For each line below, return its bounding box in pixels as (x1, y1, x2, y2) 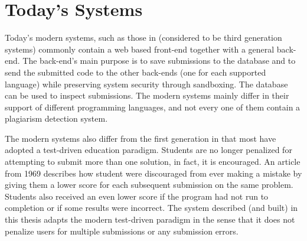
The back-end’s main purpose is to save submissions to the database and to (22, 54, 296, 67)
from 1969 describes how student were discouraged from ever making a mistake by (5, 167, 302, 179)
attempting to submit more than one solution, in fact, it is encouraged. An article (5, 155, 301, 168)
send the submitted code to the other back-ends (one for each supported (5, 66, 266, 78)
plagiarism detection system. (5, 112, 108, 125)
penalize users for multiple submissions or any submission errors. (5, 224, 239, 237)
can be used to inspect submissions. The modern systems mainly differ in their (5, 89, 289, 102)
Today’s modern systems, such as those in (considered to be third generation (5, 31, 282, 44)
